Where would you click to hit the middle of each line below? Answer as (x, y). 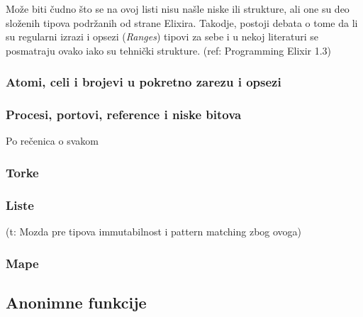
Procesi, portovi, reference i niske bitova (124, 115)
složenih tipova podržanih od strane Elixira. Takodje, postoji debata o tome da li (182, 22)
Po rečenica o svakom (52, 141)
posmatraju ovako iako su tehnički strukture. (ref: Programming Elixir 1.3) (169, 50)
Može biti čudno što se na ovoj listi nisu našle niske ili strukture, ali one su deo (178, 9)
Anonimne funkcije (76, 302)
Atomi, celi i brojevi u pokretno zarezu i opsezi (144, 82)
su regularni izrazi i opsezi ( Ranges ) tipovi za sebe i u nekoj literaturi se (162, 37)
